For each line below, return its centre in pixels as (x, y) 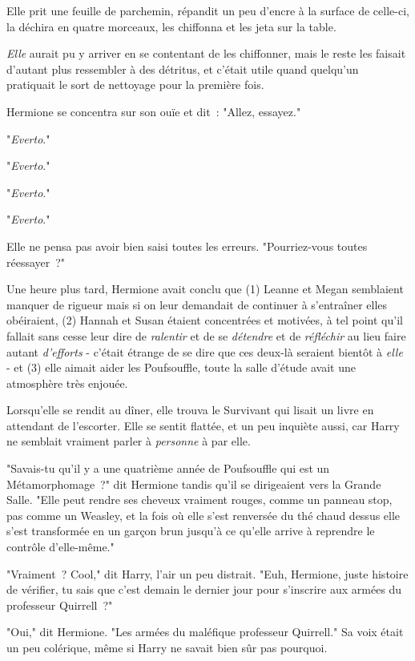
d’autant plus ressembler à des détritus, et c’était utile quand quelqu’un (183, 69)
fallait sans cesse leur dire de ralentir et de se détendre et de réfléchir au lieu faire (206, 335)
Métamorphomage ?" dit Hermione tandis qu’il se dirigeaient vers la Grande (194, 484)
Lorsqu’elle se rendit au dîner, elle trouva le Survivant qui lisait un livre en (190, 410)
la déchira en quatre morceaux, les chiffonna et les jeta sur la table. (171, 26)
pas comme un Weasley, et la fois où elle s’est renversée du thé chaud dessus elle (203, 515)
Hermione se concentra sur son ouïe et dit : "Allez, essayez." (154, 111)
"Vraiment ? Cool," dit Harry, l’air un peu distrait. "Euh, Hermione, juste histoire (207, 573)
